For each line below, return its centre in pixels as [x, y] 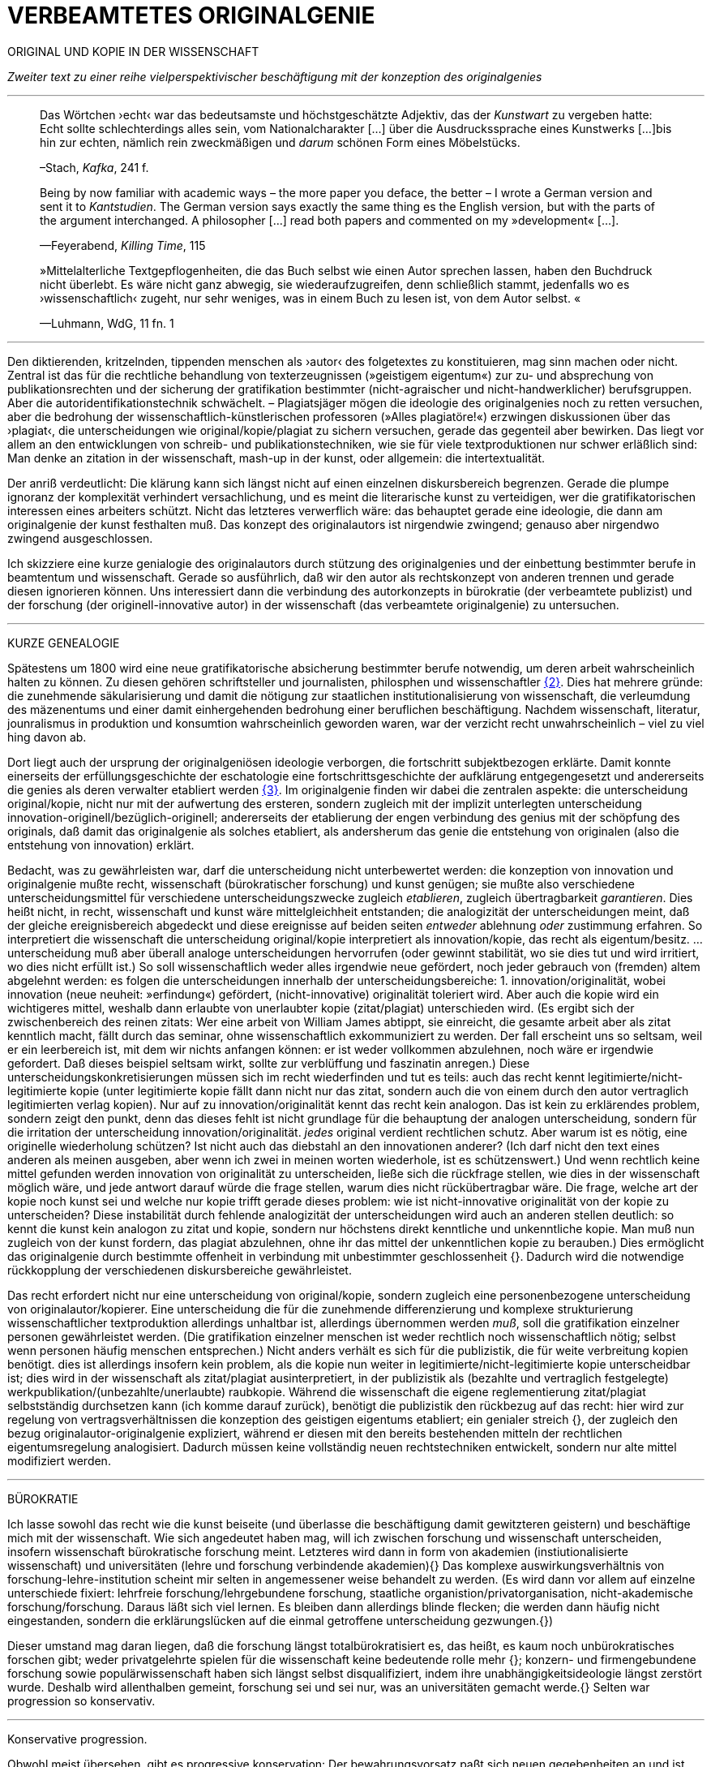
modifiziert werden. [59, 1460]
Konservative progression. [77, 1739]
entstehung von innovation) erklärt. [101, 845]
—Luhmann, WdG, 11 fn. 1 [107, 323]
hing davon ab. [47, 737]
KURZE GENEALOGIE [64, 643]
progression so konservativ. [81, 1700]
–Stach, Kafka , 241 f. [94, 167]
